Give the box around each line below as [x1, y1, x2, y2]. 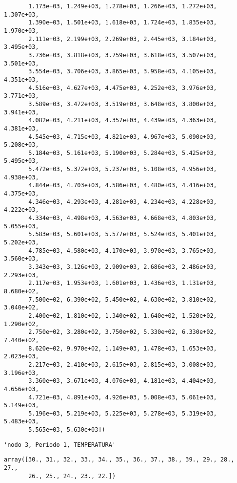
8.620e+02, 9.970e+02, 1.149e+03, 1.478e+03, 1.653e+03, [28, 345, 217, 352]
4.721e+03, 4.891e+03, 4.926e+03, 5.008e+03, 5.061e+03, [28, 394, 217, 401]
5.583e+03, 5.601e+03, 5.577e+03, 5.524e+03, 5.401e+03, [28, 231, 217, 238]
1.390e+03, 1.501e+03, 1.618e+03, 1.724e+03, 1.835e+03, [28, 19, 217, 26]
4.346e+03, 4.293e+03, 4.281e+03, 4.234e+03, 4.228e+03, [28, 198, 217, 205]
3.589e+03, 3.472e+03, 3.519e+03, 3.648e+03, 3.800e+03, [28, 100, 217, 108]
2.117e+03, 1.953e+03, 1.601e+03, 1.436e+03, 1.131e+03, [28, 280, 217, 287]
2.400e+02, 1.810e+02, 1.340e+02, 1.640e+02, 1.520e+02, [28, 312, 217, 319]
